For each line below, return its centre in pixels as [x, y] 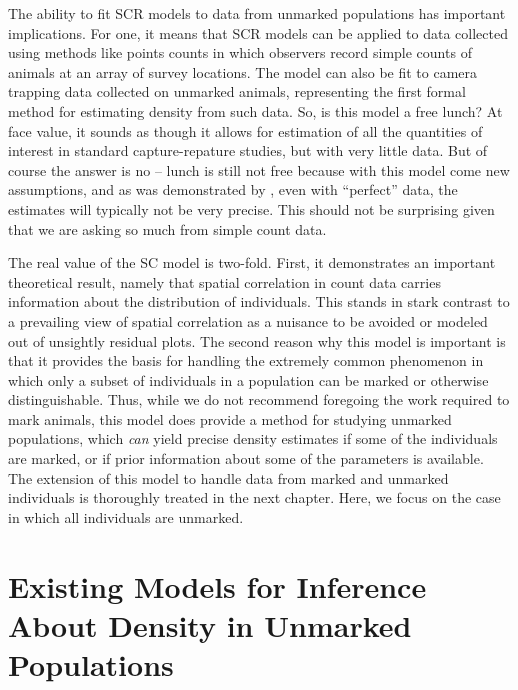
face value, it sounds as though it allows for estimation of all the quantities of [245, 130]
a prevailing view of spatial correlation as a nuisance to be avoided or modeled [248, 320]
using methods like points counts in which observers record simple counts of [240, 52]
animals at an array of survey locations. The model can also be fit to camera [243, 71]
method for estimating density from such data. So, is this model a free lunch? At [255, 110]
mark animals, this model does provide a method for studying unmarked [230, 418]
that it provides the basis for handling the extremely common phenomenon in [246, 360]
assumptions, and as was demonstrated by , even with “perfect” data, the [233, 189]
